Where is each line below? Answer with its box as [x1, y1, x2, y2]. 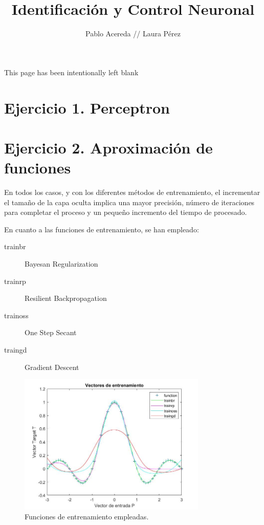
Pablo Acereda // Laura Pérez [85, 28, 181, 39]
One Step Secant [25, 327, 77, 338]
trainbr [4, 241, 26, 252]
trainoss [4, 310, 29, 320]
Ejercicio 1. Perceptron [4, 97, 170, 118]
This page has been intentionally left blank [4, 67, 139, 77]
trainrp [4, 275, 26, 286]
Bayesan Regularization [25, 258, 98, 269]
